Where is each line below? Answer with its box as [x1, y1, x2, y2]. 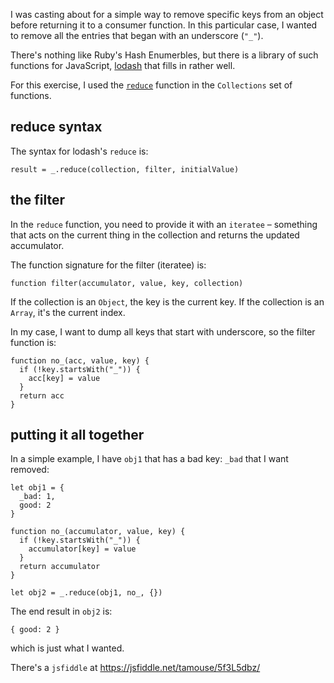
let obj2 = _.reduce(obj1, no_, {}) [10, 588, 163, 598]
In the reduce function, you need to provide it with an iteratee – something [10, 218, 318, 230]
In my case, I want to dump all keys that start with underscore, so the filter [10, 325, 316, 338]
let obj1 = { [10, 483, 65, 493]
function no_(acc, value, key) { [10, 355, 150, 366]
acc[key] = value [28, 373, 101, 383]
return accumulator [19, 562, 101, 572]
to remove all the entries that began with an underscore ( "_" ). [10, 30, 264, 41]
